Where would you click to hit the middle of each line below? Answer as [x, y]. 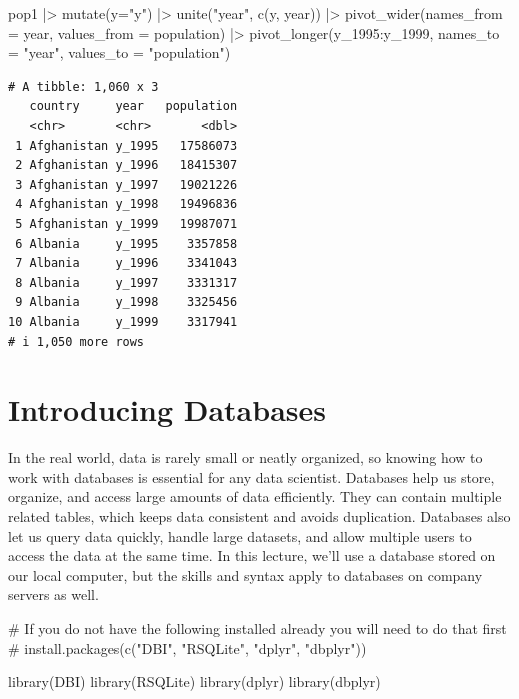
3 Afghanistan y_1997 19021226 [126, 184]
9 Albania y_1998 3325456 [126, 302]
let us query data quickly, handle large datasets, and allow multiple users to [240, 535]
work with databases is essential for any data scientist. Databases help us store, [251, 476]
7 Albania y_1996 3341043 [126, 263]
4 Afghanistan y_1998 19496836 [126, 204]
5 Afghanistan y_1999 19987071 [126, 223]
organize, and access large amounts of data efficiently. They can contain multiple [255, 496]
